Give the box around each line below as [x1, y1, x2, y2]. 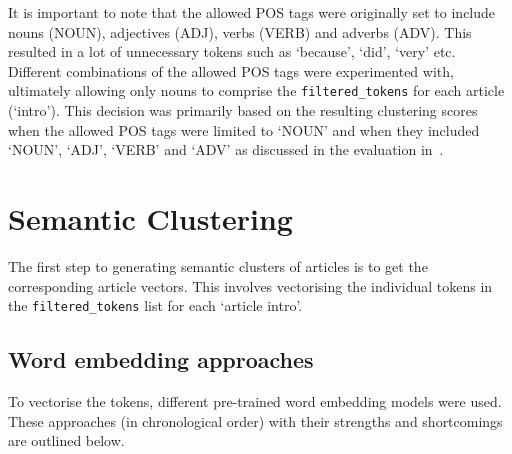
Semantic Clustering [8, 198, 293, 238]
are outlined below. [8, 430, 125, 451]
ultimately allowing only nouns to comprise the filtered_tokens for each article [8, 80, 505, 101]
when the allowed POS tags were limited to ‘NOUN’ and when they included [8, 119, 480, 140]
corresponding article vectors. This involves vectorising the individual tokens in [8, 275, 493, 296]
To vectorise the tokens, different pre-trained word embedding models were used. [8, 390, 502, 411]
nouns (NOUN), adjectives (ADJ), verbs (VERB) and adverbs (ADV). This [8, 21, 472, 42]
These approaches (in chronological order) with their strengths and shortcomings [8, 410, 503, 431]
